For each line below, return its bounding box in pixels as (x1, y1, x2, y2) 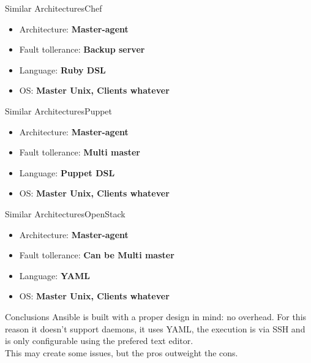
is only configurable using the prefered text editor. (5, 334, 193, 347)
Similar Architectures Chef (5, 2, 102, 14)
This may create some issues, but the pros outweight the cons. (5, 346, 238, 359)
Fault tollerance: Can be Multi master (19, 249, 174, 261)
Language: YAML (19, 269, 90, 282)
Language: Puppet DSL (19, 166, 115, 179)
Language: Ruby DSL (19, 63, 106, 76)
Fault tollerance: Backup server (19, 43, 145, 56)
